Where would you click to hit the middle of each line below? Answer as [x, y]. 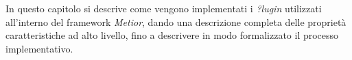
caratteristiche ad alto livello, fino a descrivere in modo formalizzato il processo [172, 35]
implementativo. [39, 48]
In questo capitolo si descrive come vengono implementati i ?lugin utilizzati [164, 8]
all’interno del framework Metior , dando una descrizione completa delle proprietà [176, 21]
